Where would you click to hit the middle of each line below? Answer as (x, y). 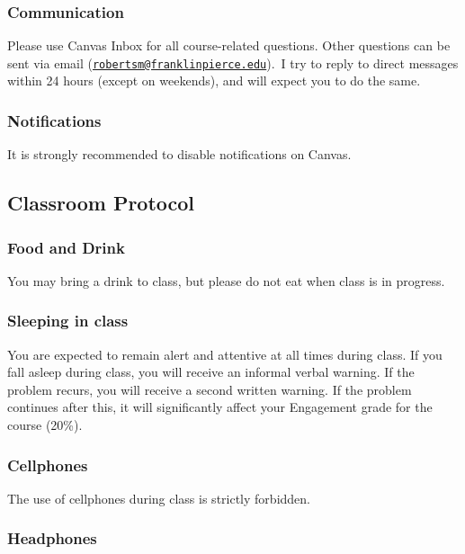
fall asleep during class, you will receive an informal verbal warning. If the (211, 372)
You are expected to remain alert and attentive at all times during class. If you (225, 354)
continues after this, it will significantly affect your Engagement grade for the (220, 407)
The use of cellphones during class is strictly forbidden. (159, 498)
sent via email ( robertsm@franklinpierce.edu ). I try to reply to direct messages (233, 63)
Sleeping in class (68, 321)
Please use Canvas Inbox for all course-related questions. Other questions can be (229, 45)
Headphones (52, 538)
